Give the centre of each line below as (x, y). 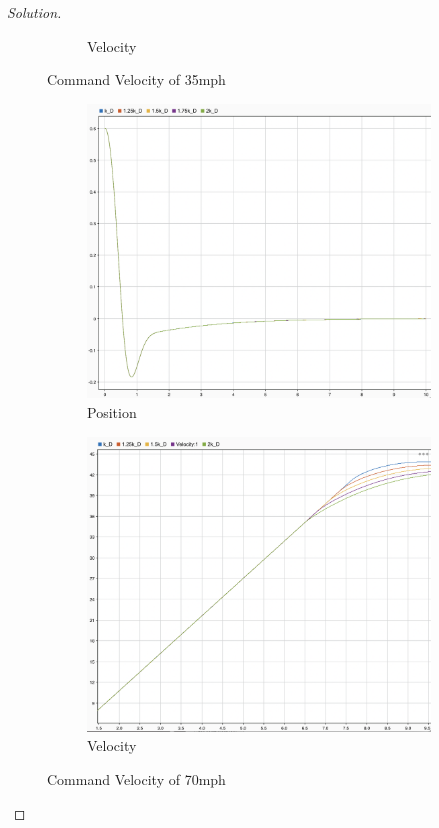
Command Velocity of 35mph (136, 79)
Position (112, 411)
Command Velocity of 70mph (136, 779)
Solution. (34, 12)
